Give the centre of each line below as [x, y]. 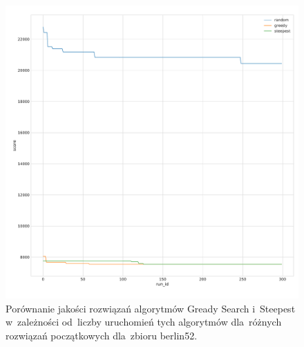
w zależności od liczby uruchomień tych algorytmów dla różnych [144, 322]
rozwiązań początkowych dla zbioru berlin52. [102, 335]
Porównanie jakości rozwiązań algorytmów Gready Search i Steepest [151, 308]
